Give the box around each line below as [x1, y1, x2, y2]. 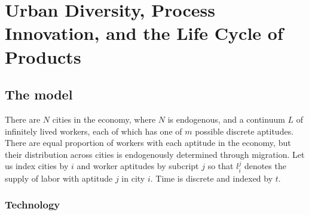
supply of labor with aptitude [5, 172, 113, 184]
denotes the [244, 160, 286, 172]
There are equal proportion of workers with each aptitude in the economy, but [5, 136, 291, 149]
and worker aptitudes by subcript [77, 160, 199, 172]
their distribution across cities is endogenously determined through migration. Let [5, 148, 305, 160]
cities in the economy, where [52, 113, 156, 125]
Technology [5, 197, 60, 212]
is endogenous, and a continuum [167, 113, 285, 125]
